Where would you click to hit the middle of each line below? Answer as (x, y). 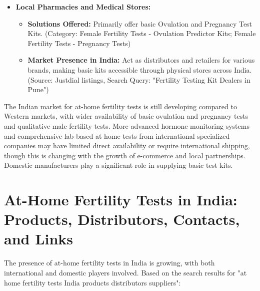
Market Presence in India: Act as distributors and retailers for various (141, 60)
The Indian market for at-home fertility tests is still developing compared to (120, 106)
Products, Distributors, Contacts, (122, 219)
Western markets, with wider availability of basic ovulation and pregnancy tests (126, 116)
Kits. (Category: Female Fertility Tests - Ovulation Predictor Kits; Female (142, 33)
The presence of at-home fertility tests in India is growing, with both (109, 263)
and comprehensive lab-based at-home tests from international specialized (117, 135)
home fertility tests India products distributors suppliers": (92, 282)
